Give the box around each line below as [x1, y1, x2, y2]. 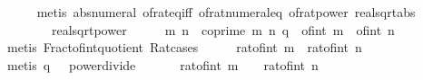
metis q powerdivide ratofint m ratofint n [6, 55, 319, 74]
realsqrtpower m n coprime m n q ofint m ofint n [51, 20, 395, 39]
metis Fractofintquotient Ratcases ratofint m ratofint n [6, 38, 362, 57]
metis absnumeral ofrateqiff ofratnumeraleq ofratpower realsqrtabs [36, 3, 416, 21]
